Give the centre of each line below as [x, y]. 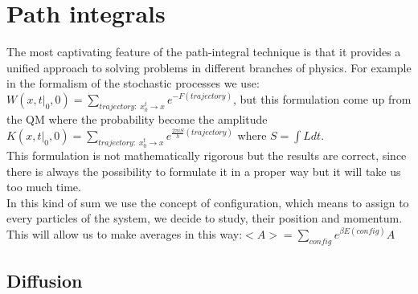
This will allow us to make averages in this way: [125, 233]
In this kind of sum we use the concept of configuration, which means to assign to [208, 202]
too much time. [44, 187]
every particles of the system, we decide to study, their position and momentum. [205, 218]
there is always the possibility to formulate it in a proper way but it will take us [204, 171]
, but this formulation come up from [322, 98]
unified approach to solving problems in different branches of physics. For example [209, 67]
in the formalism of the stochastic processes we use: [133, 83]
